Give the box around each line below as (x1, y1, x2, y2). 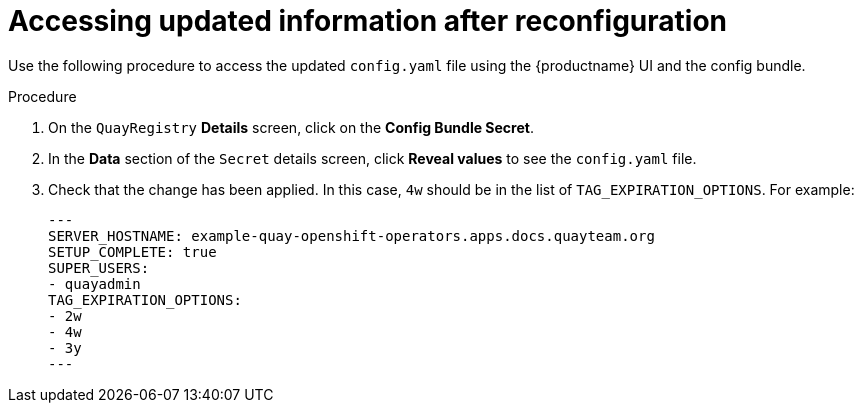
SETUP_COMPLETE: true (48, 243, 217, 260)
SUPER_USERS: (48, 259, 150, 276)
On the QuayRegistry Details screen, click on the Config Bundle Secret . (48, 118, 534, 136)
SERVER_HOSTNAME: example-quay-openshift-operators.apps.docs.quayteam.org (48, 227, 655, 244)
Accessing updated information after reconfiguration (8, 4, 728, 38)
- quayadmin (48, 275, 141, 292)
